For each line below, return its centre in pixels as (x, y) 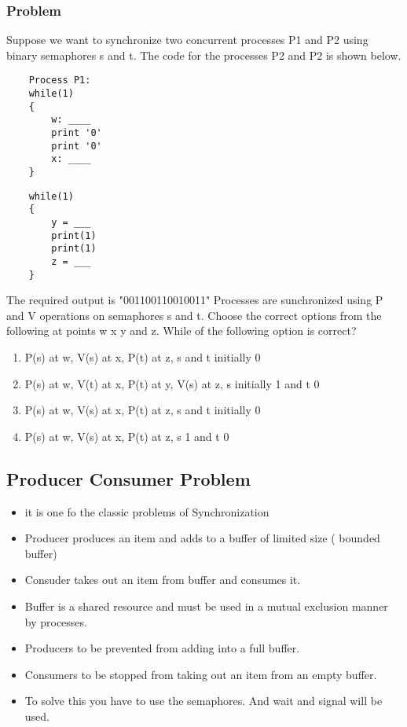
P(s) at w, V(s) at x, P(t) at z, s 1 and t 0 (127, 436)
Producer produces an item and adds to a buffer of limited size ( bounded (202, 538)
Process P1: (60, 81)
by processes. (56, 621)
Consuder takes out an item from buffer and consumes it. (163, 580)
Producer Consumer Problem (128, 478)
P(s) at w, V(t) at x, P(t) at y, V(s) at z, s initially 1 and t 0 (172, 383)
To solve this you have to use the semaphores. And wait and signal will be (203, 701)
